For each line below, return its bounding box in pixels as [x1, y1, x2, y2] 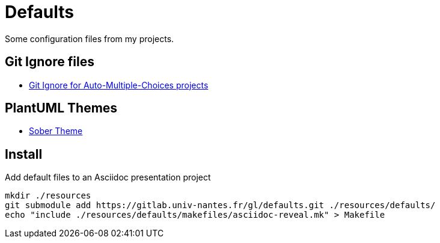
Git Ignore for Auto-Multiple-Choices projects [29, 79, 209, 90]
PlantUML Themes [5, 100, 118, 116]
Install [5, 146, 43, 162]
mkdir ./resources [5, 191, 91, 201]
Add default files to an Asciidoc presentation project [5, 172, 211, 183]
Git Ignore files [5, 54, 94, 70]
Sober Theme [29, 126, 83, 137]
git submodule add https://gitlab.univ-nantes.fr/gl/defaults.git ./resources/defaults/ [5, 200, 436, 211]
